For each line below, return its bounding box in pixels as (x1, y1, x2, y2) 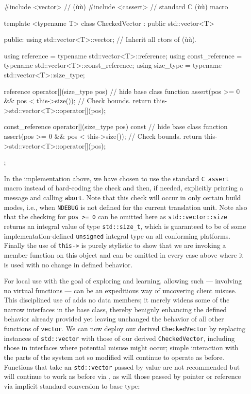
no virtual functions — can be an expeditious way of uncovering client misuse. (4, 285, 237, 295)
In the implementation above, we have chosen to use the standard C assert (4, 173, 229, 183)
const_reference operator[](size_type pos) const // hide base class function (4, 121, 228, 131)
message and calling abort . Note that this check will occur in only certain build (4, 192, 241, 202)
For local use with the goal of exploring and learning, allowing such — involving (4, 276, 242, 286)
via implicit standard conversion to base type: (4, 380, 140, 391)
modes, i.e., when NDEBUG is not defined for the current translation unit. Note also (4, 202, 247, 212)
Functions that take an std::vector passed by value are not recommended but (4, 361, 240, 372)
